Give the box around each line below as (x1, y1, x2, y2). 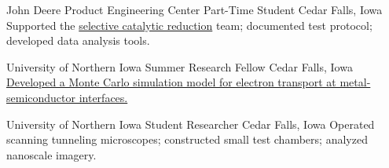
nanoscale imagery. (6, 146, 97, 163)
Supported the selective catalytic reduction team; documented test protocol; (6, 16, 372, 33)
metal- (339, 74, 371, 90)
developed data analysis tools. (6, 32, 150, 49)
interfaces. (79, 89, 128, 105)
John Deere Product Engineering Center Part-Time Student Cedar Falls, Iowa (6, 2, 383, 17)
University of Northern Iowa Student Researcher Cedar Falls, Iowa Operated (6, 115, 375, 132)
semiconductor (6, 89, 76, 105)
